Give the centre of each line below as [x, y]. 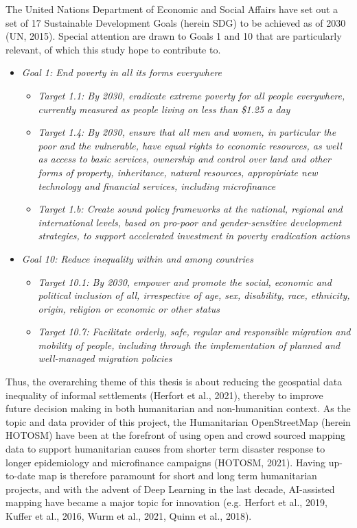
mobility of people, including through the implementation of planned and [189, 345]
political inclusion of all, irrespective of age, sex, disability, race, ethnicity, [194, 295]
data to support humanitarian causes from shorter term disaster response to [165, 449]
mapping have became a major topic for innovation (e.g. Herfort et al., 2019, [166, 502]
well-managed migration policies [105, 358]
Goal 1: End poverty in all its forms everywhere [122, 72]
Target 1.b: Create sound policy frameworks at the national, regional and [190, 209]
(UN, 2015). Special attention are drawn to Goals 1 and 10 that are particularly [174, 36]
